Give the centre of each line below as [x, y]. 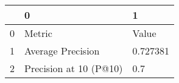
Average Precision [62, 51]
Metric [38, 33]
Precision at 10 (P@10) [74, 68]
